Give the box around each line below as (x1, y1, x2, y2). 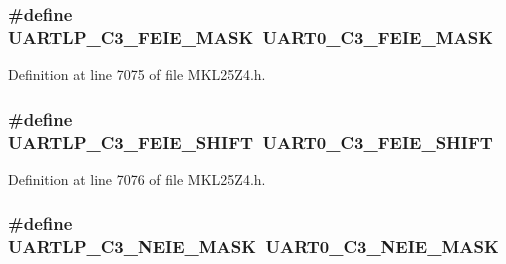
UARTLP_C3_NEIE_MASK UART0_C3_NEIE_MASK (8, 234, 499, 259)
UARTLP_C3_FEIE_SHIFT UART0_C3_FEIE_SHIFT (8, 129, 493, 154)
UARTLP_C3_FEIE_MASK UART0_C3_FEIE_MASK (8, 24, 493, 49)
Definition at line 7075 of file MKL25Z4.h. (8, 64, 266, 85)
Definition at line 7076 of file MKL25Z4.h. (8, 168, 266, 189)
